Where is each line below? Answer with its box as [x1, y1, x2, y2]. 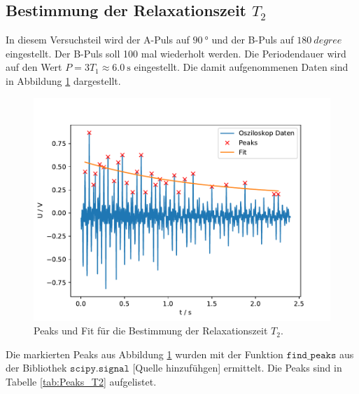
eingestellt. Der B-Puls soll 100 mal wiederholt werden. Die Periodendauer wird [6, 46, 346, 60]
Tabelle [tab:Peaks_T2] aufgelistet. [6, 374, 157, 388]
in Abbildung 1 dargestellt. [6, 73, 121, 88]
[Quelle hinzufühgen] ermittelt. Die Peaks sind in [132, 360, 342, 375]
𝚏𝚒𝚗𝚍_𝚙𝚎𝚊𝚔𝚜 [286, 350, 337, 360]
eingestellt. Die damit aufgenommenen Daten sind [134, 60, 349, 74]
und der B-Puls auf [211, 32, 294, 47]
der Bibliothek [6, 360, 67, 375]
